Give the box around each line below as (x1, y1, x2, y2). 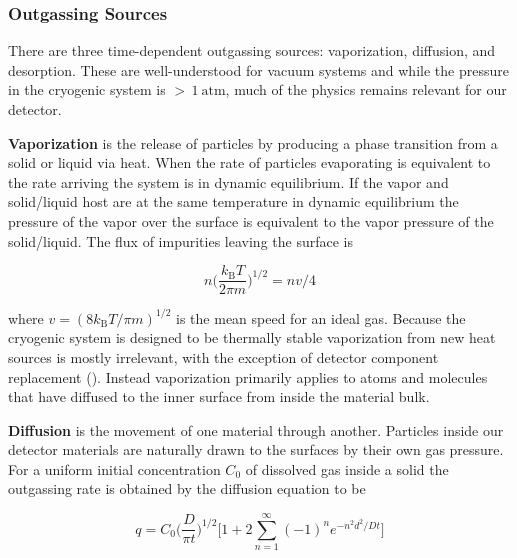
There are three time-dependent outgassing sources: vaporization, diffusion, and (8, 40, 496, 61)
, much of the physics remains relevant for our (225, 79, 507, 100)
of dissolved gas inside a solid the (245, 458, 449, 479)
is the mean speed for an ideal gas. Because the (176, 307, 466, 328)
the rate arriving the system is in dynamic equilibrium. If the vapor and (8, 171, 449, 192)
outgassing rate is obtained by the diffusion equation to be (8, 478, 366, 499)
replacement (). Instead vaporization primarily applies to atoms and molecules (8, 366, 488, 387)
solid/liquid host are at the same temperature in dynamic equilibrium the (8, 191, 459, 212)
